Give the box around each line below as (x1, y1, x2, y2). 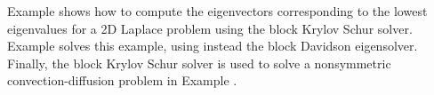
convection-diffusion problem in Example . (7, 71, 237, 90)
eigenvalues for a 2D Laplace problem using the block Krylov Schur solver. (7, 19, 413, 37)
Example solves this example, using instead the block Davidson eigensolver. (7, 36, 418, 55)
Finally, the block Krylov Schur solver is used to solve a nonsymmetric (7, 53, 391, 72)
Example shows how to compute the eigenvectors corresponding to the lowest (7, 2, 428, 20)
